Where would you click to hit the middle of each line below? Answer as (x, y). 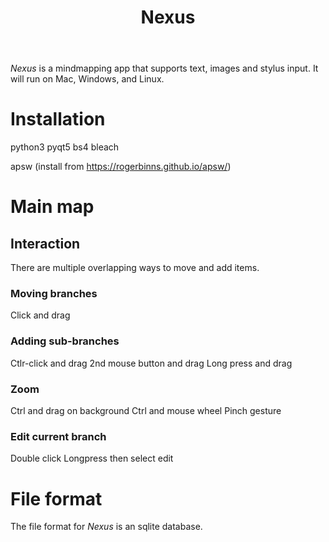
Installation (58, 119)
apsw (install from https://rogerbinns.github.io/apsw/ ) (121, 167)
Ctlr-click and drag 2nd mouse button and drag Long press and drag (151, 363)
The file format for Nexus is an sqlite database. (106, 527)
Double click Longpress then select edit (92, 458)
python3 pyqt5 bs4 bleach (65, 147)
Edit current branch (58, 436)
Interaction (45, 243)
